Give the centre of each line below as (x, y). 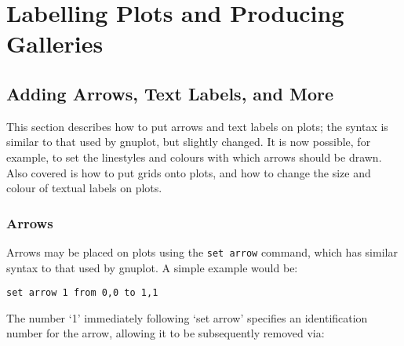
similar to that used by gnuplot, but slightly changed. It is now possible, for (189, 142)
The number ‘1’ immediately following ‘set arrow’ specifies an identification (187, 317)
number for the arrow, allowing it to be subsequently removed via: (166, 333)
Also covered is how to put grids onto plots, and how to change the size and (189, 172)
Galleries (55, 44)
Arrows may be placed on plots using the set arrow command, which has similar (202, 251)
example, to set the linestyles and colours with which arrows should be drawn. (194, 157)
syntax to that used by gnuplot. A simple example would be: (152, 267)
